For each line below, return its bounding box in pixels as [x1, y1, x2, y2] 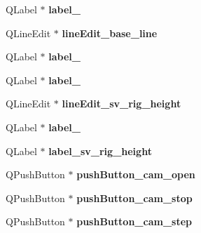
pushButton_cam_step [76, 214, 192, 229]
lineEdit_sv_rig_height [62, 96, 181, 111]
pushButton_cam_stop [76, 190, 193, 205]
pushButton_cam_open [76, 167, 195, 182]
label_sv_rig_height [48, 143, 152, 158]
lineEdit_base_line [62, 25, 158, 40]
